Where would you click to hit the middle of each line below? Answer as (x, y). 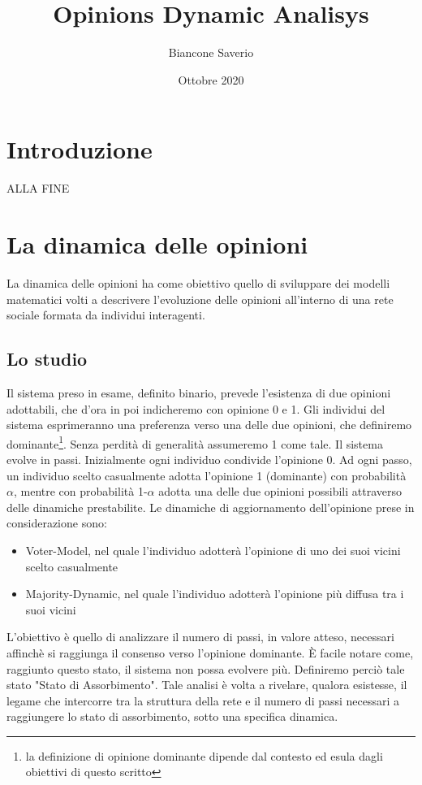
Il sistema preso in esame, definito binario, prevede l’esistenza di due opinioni (199, 392)
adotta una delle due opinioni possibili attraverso (280, 491)
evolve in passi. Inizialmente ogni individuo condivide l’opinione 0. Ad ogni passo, (209, 459)
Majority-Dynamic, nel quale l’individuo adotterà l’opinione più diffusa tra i (215, 594)
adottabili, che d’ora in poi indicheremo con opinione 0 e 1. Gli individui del (196, 408)
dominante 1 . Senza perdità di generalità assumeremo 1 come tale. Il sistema (195, 442)
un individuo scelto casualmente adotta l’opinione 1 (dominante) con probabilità (207, 475)
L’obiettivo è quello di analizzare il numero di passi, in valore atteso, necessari (200, 637)
